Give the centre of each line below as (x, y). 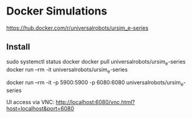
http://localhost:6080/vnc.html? (95, 102)
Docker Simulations (57, 11)
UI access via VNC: (30, 102)
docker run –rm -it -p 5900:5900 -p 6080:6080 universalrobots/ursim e (95, 83)
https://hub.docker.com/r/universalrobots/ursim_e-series (77, 28)
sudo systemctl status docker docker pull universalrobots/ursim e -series (96, 62)
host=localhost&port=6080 (40, 109)
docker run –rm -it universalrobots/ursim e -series (67, 70)
